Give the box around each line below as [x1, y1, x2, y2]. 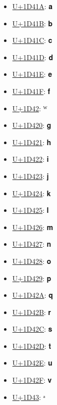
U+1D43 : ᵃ [12, 391, 45, 402]
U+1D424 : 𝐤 [12, 188, 51, 198]
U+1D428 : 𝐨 [12, 255, 51, 266]
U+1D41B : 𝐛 [12, 18, 53, 28]
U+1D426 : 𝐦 [12, 221, 53, 232]
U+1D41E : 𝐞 [12, 69, 52, 79]
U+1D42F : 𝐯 [12, 375, 52, 385]
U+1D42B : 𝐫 [12, 306, 51, 317]
